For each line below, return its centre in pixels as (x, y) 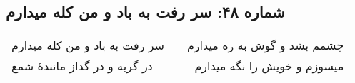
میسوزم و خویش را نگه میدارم (269, 66)
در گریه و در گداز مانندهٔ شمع (82, 66)
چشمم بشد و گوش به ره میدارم (265, 45)
